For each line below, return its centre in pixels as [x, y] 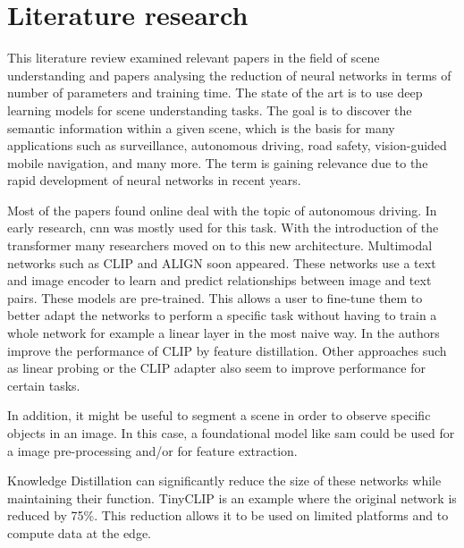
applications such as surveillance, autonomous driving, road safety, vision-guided [227, 145]
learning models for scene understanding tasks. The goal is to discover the [210, 110]
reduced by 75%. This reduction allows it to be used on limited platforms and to [228, 515]
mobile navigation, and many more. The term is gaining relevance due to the [218, 162]
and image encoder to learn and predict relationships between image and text [219, 280]
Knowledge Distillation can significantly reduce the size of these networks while [224, 481]
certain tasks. [44, 385]
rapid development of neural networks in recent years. [154, 180]
